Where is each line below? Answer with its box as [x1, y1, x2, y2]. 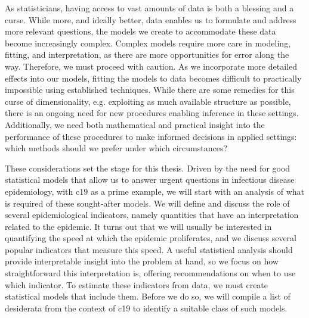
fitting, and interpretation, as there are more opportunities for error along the [5, 48, 289, 61]
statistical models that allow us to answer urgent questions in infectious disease [5, 173, 295, 186]
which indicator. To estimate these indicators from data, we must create [5, 278, 268, 291]
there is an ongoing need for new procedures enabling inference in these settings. [5, 107, 299, 119]
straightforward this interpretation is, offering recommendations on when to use [5, 267, 296, 279]
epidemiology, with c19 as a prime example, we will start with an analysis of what [5, 185, 305, 197]
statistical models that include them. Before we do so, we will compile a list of [5, 290, 291, 303]
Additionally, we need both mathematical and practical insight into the [5, 118, 265, 130]
